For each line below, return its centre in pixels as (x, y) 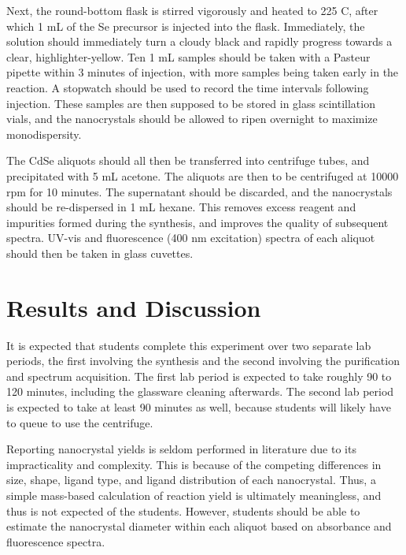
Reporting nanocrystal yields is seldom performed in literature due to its (181, 449)
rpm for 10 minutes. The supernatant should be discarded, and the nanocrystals (199, 191)
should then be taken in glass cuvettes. (100, 253)
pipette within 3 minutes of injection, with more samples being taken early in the (203, 72)
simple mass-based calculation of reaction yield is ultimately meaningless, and (194, 495)
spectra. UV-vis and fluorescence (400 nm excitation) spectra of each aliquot (191, 238)
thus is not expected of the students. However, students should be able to (183, 510)
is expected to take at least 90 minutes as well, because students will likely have (199, 407)
